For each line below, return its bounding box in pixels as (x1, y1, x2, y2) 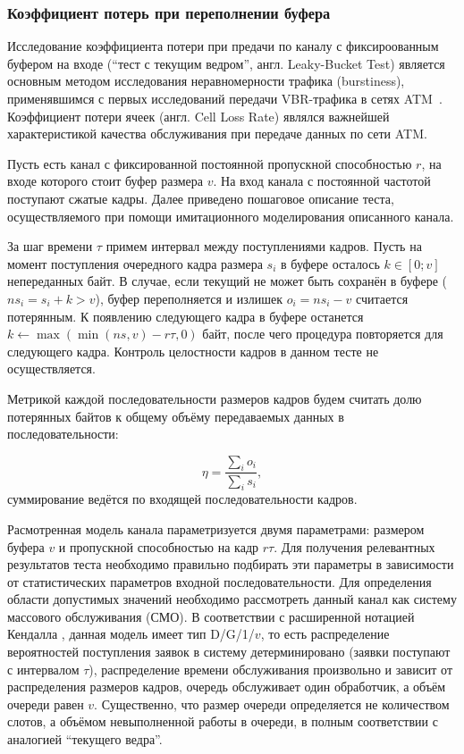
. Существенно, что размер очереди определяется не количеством (94, 694, 450, 713)
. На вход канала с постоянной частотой (213, 172, 431, 190)
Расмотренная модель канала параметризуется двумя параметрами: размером (7, 519, 425, 538)
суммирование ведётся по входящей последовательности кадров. (7, 490, 358, 508)
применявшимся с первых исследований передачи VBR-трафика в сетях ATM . (7, 89, 443, 107)
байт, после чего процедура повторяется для (202, 324, 443, 343)
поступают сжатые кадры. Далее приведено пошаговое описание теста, (7, 188, 394, 207)
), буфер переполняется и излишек (95, 289, 283, 307)
